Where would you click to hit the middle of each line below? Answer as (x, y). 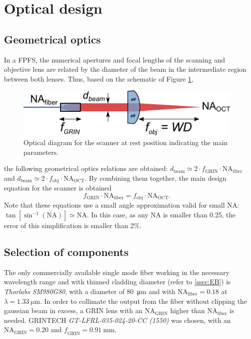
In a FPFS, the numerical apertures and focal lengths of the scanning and (115, 59)
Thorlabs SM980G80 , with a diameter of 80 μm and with (90, 291)
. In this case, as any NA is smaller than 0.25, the (161, 215)
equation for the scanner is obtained (58, 188)
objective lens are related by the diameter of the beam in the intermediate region (125, 69)
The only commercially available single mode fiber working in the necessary (117, 272)
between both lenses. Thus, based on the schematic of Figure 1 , (99, 78)
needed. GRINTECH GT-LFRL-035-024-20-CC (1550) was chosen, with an (117, 320)
